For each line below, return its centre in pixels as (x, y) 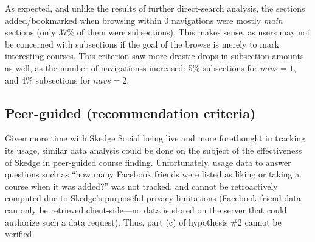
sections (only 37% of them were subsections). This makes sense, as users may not (158, 32)
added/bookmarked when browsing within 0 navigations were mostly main (144, 20)
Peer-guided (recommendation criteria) (130, 112)
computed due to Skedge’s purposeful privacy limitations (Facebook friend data (153, 198)
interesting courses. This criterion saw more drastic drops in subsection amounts (154, 56)
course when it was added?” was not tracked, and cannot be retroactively (141, 186)
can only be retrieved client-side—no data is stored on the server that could (146, 209)
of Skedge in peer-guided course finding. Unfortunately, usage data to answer (148, 162)
